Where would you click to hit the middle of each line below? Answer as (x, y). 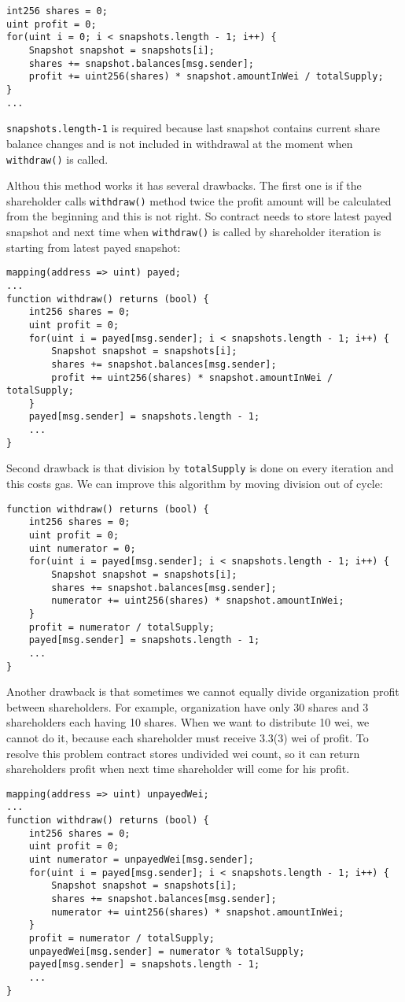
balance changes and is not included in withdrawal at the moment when (180, 143)
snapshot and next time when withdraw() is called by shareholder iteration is (194, 231)
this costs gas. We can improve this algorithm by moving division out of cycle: (195, 484)
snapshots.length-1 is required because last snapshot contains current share (193, 128)
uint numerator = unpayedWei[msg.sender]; (141, 860)
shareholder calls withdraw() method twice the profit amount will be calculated (199, 200)
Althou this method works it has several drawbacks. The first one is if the (184, 185)
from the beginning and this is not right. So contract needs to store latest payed (199, 216)
